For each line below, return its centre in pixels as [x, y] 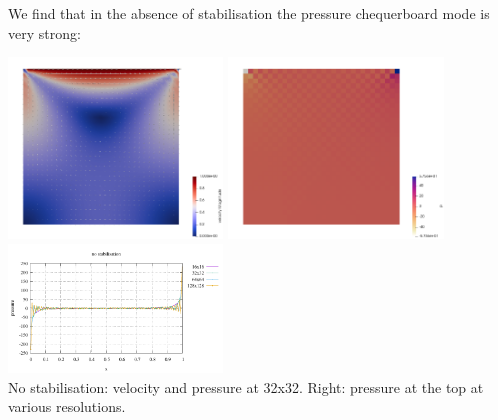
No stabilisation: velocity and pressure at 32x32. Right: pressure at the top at [246, 386]
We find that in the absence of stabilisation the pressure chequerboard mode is [249, 13]
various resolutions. [67, 406]
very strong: [44, 32]
